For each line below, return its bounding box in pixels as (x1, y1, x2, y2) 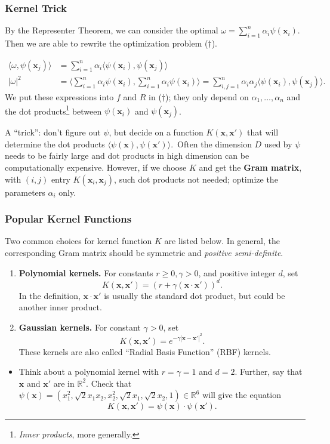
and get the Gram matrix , (199, 161, 302, 173)
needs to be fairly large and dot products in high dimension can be (5, 149, 249, 162)
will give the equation (202, 388, 281, 401)
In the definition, (18, 289, 81, 301)
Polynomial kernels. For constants (18, 266, 153, 279)
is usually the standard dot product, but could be (104, 289, 285, 301)
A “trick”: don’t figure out (5, 126, 101, 138)
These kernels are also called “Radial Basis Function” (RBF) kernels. (18, 345, 271, 357)
